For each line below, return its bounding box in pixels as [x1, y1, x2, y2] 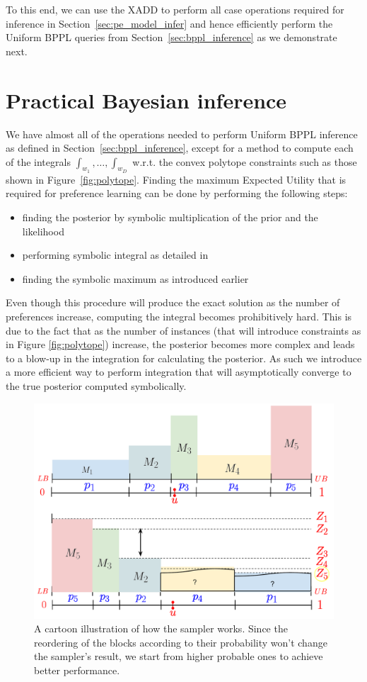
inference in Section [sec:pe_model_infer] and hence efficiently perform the [6, 16, 333, 30]
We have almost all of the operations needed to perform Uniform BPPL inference [6, 126, 358, 141]
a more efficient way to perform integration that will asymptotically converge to [6, 364, 351, 379]
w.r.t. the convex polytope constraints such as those [132, 154, 357, 169]
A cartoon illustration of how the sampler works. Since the [34, 621, 288, 636]
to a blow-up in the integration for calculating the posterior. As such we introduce [6, 350, 362, 365]
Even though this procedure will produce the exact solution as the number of [6, 295, 340, 310]
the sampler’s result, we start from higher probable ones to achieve [34, 649, 323, 664]
